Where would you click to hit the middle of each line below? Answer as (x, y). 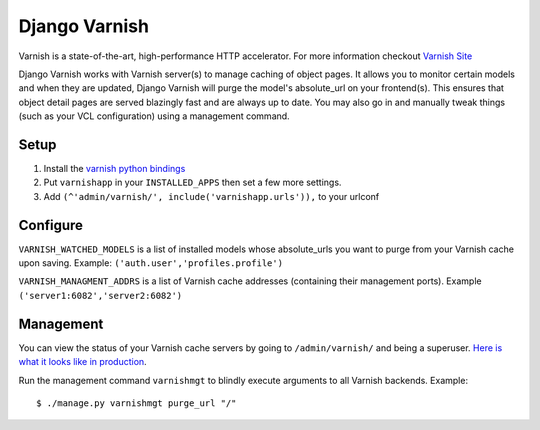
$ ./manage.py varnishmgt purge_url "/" (136, 403)
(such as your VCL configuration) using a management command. (154, 116)
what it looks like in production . (82, 362)
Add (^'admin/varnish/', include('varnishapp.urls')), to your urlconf (211, 196)
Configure (51, 225)
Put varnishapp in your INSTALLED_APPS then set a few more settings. (192, 182)
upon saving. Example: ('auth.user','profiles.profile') (151, 263)
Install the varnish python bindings (114, 169)
